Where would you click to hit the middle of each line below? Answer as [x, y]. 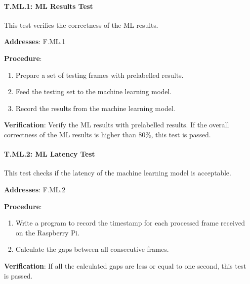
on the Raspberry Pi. [47, 232]
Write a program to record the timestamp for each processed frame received [130, 223]
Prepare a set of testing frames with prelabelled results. [100, 75]
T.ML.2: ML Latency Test [50, 154]
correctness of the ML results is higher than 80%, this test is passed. [107, 134]
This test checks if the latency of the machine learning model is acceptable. [118, 173]
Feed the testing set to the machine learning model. [94, 91]
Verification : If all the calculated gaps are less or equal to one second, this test [125, 265]
